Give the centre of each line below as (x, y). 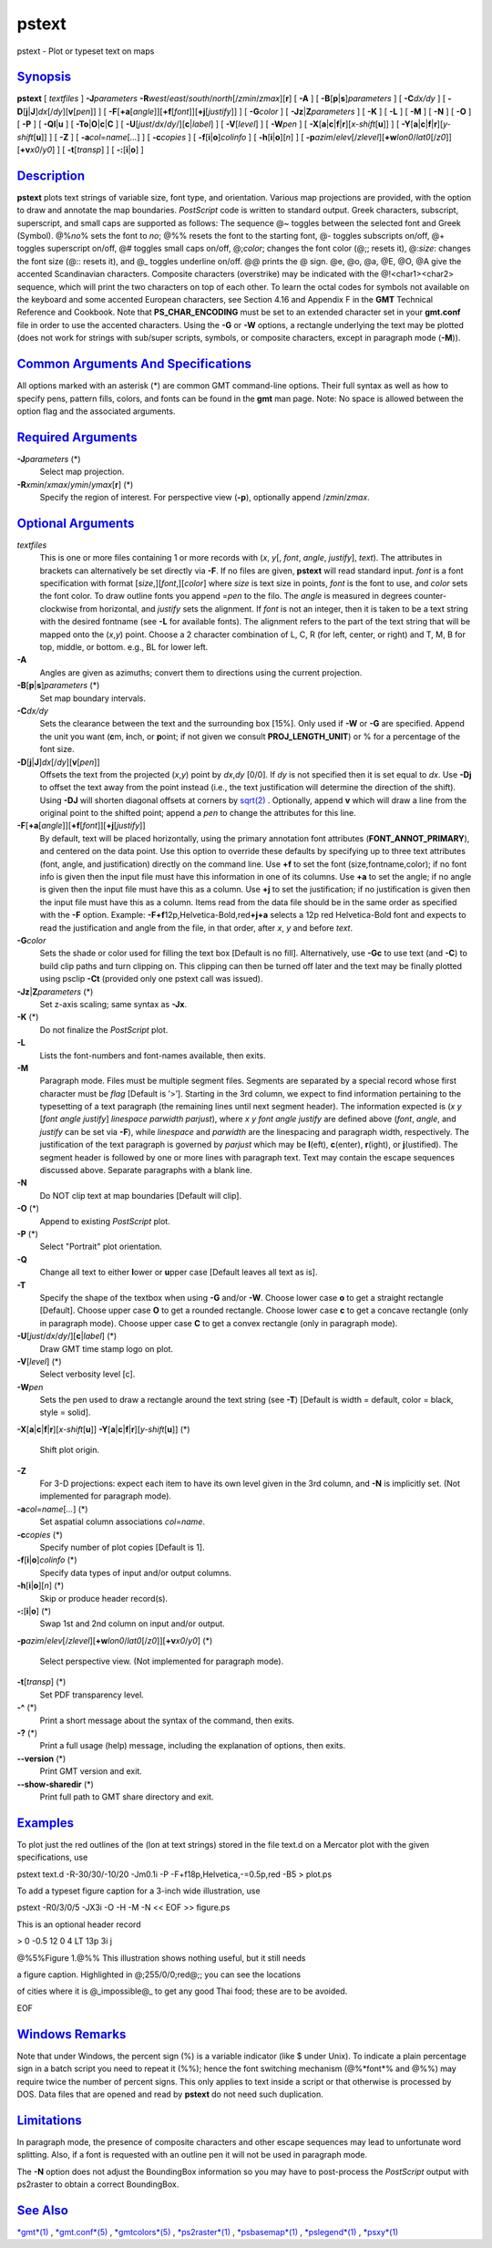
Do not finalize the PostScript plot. (104, 1029)
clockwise (58, 608)
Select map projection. (82, 472)
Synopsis (44, 77)
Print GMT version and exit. (91, 1771)
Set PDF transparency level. (92, 1695)
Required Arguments (77, 437)
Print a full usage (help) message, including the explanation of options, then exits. (193, 1746)
